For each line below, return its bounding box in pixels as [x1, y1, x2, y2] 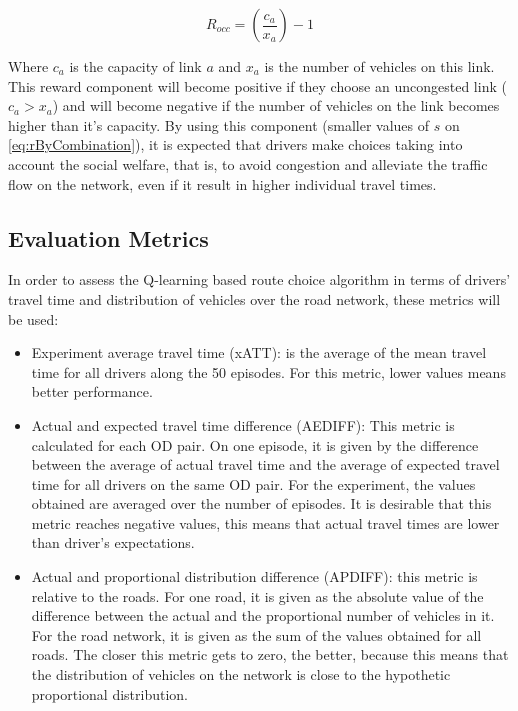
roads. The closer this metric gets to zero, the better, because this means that [31, 644, 509, 665]
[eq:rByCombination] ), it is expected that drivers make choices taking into [8, 134, 463, 155]
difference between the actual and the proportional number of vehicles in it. [31, 605, 495, 626]
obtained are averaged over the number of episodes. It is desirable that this [31, 493, 492, 514]
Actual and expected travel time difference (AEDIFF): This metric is [31, 414, 455, 435]
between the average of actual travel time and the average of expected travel [31, 454, 500, 475]
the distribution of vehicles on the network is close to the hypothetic [31, 664, 451, 685]
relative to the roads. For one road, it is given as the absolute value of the [31, 585, 484, 606]
